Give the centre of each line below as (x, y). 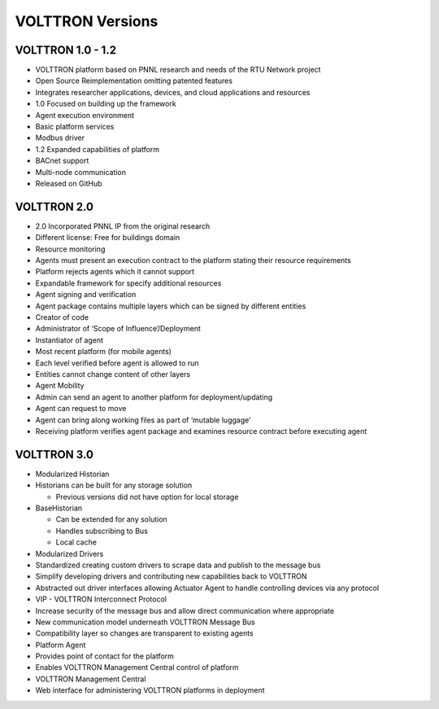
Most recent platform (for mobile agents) (104, 352)
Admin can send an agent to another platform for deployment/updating (154, 397)
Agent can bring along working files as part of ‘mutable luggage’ (143, 420)
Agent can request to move (81, 409)
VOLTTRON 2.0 (54, 206)
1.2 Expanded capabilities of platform (98, 149)
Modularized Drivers (70, 554)
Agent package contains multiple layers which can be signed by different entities (171, 306)
